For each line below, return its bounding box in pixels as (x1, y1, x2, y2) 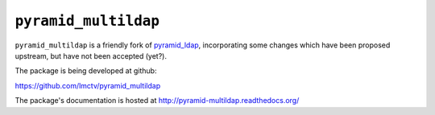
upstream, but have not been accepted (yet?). (14, 51, 167, 60)
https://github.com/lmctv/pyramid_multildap (14, 80, 161, 90)
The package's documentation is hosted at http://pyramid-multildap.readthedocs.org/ (14, 96, 300, 105)
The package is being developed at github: (14, 66, 157, 76)
